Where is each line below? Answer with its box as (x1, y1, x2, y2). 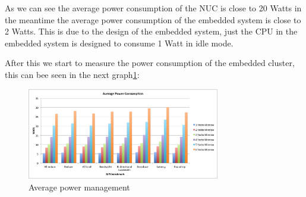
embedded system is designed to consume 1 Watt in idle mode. (5, 36, 234, 49)
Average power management (29, 180, 130, 193)
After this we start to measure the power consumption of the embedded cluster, (5, 57, 295, 69)
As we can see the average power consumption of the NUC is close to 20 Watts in (5, 2, 302, 14)
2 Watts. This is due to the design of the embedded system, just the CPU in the (5, 25, 298, 37)
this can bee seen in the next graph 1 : (5, 68, 140, 80)
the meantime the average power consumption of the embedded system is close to (5, 13, 301, 26)
